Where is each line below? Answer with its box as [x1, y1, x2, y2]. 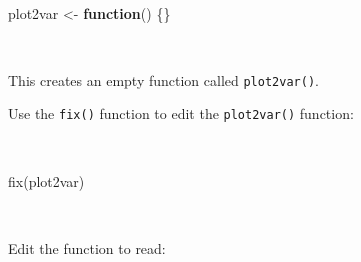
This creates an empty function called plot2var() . [8, 69, 319, 90]
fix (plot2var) [8, 170, 85, 191]
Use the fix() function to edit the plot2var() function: [8, 103, 354, 124]
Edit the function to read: [8, 237, 166, 258]
